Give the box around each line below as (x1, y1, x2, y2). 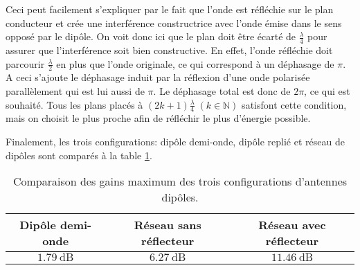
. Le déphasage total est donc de (153, 84, 291, 98)
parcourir (6, 56, 45, 71)
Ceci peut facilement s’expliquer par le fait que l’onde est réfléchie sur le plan (6, 2, 334, 16)
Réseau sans (134, 217, 201, 233)
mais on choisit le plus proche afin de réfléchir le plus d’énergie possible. (6, 111, 311, 125)
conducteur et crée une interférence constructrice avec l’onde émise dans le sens (6, 15, 342, 30)
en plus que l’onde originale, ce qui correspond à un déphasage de (56, 56, 334, 71)
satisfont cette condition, (242, 97, 347, 111)
